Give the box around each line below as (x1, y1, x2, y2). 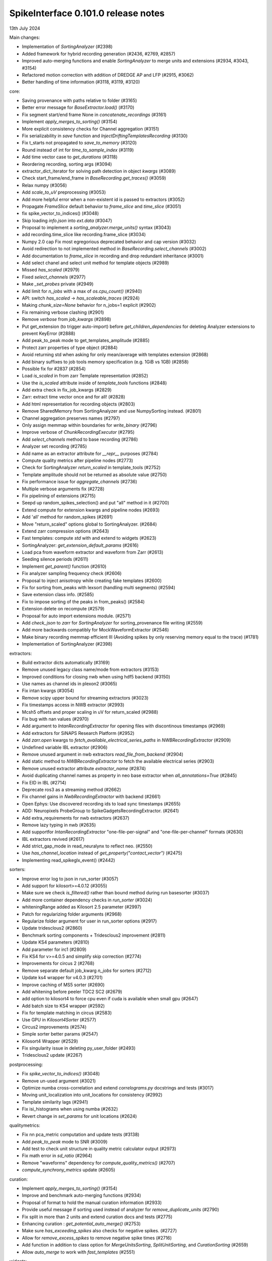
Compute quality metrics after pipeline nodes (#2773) (22, 457, 133, 464)
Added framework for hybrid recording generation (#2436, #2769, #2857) (22, 50, 176, 56)
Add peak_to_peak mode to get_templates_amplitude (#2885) (22, 337, 150, 343)
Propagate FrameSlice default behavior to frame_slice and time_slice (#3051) (22, 203, 181, 209)
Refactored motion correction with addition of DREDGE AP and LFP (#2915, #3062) (22, 72, 194, 78)
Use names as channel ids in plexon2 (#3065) (22, 681, 117, 687)
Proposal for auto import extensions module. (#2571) (22, 613, 131, 619)
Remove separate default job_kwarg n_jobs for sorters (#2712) (22, 967, 152, 973)
